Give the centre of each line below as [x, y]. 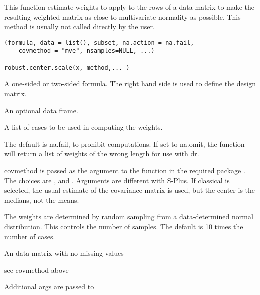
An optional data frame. [41, 110]
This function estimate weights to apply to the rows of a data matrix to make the [129, 7]
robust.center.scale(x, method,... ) [67, 67]
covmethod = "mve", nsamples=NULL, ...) [86, 51]
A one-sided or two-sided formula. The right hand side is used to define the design [130, 83]
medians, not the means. [42, 200]
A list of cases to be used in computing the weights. [83, 127]
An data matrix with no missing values [64, 253]
